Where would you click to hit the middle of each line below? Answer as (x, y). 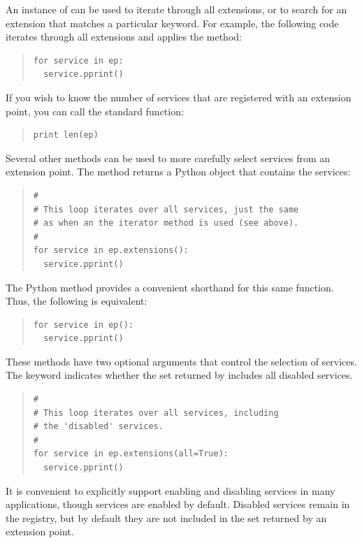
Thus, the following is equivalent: (77, 301)
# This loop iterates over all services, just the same (166, 209)
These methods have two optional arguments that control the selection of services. (181, 361)
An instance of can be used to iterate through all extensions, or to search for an (176, 9)
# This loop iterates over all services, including (156, 413)
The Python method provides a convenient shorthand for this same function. (170, 287)
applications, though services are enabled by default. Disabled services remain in (178, 504)
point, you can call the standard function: (95, 111)
